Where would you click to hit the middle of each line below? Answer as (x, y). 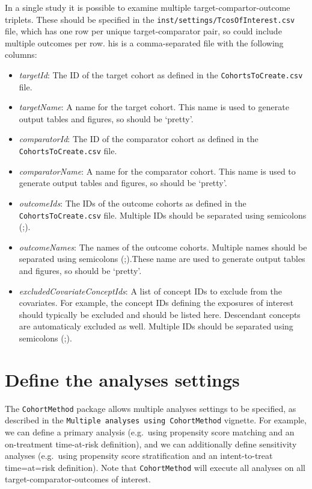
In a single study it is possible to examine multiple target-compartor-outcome (148, 7)
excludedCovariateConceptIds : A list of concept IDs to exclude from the (150, 291)
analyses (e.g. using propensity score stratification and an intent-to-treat (139, 456)
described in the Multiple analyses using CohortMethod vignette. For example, (156, 420)
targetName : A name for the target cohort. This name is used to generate (154, 107)
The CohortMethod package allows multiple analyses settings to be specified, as (151, 408)
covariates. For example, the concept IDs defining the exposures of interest (156, 303)
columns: (21, 55)
